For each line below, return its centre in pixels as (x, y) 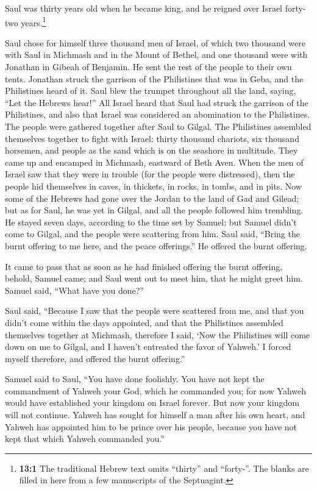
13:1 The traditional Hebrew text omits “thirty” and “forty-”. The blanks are (164, 468)
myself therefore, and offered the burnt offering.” (95, 358)
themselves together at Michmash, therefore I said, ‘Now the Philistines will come (158, 334)
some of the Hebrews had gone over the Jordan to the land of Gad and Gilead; (152, 198)
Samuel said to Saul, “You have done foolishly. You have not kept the (135, 379)
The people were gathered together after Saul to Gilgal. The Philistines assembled (158, 126)
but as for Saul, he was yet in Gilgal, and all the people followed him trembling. (154, 210)
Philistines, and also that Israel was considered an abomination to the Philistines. (158, 114)
